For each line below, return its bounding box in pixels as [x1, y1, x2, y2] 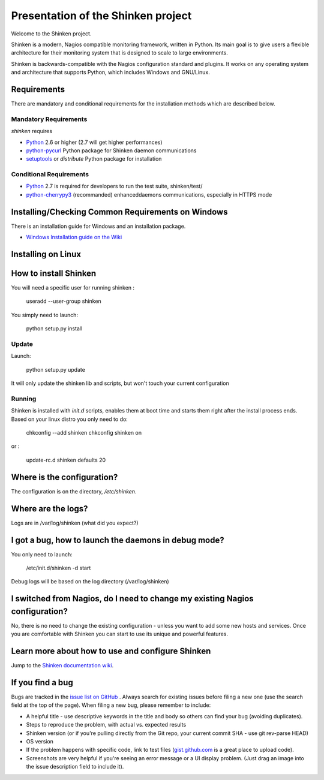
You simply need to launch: [11, 311, 78, 318]
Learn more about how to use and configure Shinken [11, 646, 211, 656]
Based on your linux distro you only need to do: [11, 415, 128, 423]
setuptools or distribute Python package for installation [26, 155, 162, 162]
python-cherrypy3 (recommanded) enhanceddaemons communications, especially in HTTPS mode [26, 191, 272, 198]
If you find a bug [11, 677, 73, 688]
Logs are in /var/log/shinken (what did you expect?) [11, 519, 139, 526]
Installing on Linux [11, 249, 81, 259]
